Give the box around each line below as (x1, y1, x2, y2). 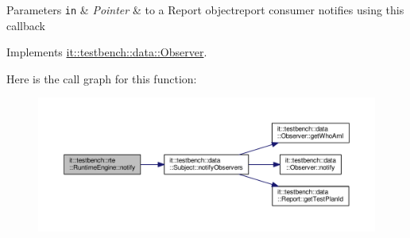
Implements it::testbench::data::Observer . (6, 44, 207, 60)
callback (6, 17, 45, 33)
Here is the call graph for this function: (6, 70, 197, 86)
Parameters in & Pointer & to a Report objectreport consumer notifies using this (6, 2, 404, 17)
